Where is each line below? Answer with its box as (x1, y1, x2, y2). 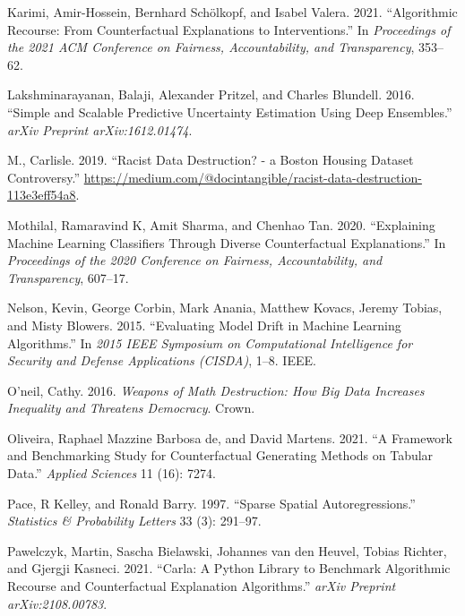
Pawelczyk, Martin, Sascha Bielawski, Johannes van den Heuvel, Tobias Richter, (7, 541, 447, 560)
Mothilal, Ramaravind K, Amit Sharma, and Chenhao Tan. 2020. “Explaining (7, 215, 435, 234)
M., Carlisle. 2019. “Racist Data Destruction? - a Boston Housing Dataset (7, 150, 414, 169)
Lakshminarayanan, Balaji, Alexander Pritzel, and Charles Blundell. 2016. (7, 85, 415, 104)
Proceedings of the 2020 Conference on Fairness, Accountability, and (7, 251, 383, 269)
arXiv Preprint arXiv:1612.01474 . (7, 120, 193, 139)
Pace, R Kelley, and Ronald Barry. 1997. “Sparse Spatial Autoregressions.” (7, 493, 416, 512)
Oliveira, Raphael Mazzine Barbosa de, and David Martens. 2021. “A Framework (7, 428, 452, 447)
